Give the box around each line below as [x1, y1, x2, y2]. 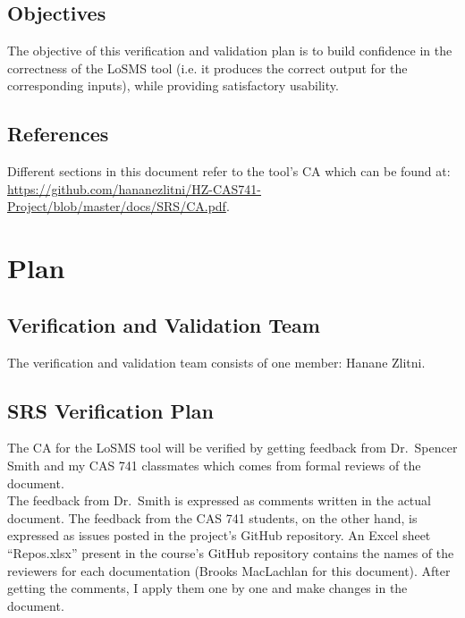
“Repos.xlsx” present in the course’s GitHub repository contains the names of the [7, 543, 454, 562]
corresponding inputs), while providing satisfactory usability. [7, 76, 339, 95]
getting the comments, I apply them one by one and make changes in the [7, 579, 408, 597]
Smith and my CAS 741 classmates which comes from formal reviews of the [7, 455, 421, 474]
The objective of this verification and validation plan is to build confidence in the [7, 41, 452, 60]
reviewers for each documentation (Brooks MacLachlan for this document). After [7, 561, 451, 580]
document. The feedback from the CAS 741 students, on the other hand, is [7, 508, 418, 527]
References [7, 120, 109, 148]
